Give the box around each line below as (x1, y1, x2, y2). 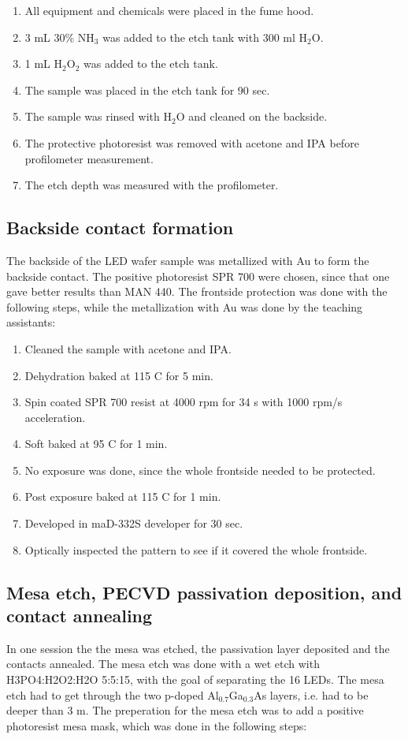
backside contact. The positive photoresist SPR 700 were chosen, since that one (6, 267, 390, 284)
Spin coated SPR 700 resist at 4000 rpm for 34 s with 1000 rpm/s (24, 394, 343, 410)
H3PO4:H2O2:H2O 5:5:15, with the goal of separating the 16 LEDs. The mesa (6, 671, 384, 688)
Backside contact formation (6, 215, 234, 240)
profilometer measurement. (24, 150, 154, 166)
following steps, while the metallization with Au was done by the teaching (6, 298, 363, 315)
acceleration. (24, 409, 86, 425)
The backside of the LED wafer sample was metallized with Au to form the (6, 252, 369, 268)
